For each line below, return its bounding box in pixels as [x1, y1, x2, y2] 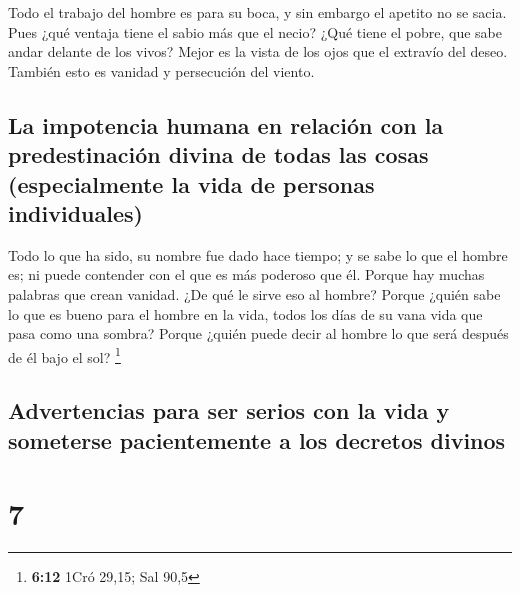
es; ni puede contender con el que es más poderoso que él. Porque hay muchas [8, 264, 485, 285]
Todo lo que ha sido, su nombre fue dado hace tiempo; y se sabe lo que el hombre [8, 244, 508, 265]
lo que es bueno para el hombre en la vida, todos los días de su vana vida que [8, 303, 483, 324]
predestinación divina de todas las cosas [8, 139, 429, 170]
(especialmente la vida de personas [8, 168, 375, 199]
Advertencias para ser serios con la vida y [8, 395, 450, 426]
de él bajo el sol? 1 [8, 343, 121, 367]
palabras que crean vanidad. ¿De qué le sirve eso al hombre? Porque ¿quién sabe [8, 283, 501, 304]
